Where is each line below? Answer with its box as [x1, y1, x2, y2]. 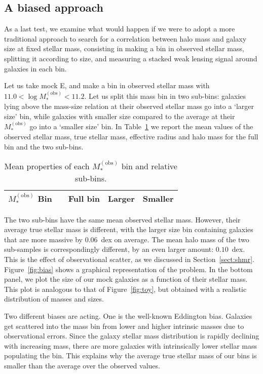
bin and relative [121, 160, 177, 172]
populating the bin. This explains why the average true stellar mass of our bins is [4, 350, 257, 361]
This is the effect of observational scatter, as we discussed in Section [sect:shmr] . [4, 254, 254, 265]
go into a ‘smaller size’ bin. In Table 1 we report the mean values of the [29, 121, 253, 131]
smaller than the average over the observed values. [4, 360, 160, 371]
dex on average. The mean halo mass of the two [101, 234, 249, 244]
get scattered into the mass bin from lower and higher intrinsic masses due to [4, 320, 244, 331]
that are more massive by [4, 234, 83, 244]
